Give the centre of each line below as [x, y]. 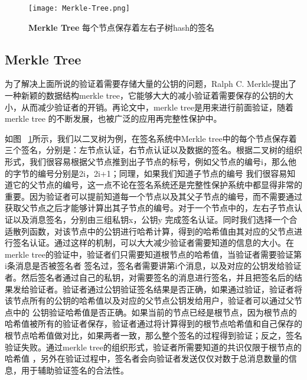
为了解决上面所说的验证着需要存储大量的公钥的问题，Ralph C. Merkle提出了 [151, 84]
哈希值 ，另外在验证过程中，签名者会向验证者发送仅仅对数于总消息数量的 [147, 358]
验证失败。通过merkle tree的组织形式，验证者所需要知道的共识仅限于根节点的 [153, 347]
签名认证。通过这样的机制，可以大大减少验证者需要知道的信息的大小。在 [153, 243]
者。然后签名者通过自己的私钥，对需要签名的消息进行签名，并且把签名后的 [149, 277]
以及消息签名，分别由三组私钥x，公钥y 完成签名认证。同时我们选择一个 [151, 219]
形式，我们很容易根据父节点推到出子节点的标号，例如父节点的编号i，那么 [146, 162]
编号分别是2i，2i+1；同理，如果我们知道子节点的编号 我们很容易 [162, 173]
